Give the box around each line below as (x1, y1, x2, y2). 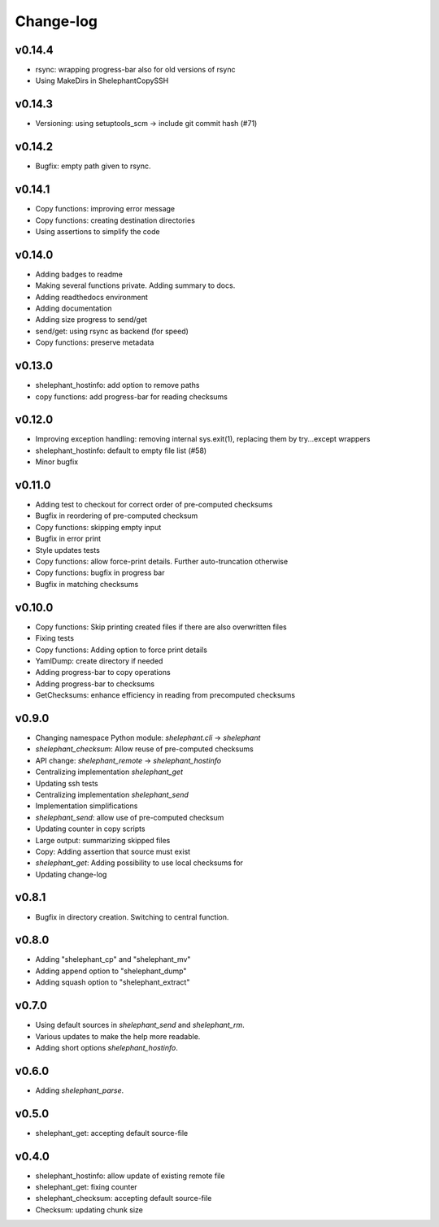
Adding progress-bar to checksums (35, 679, 154, 689)
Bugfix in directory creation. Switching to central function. (35, 912, 229, 922)
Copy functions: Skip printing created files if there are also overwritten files (35, 622, 288, 632)
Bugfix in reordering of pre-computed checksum (35, 511, 198, 520)
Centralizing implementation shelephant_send (35, 790, 189, 799)
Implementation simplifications (35, 801, 138, 811)
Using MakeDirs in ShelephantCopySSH (35, 76, 169, 85)
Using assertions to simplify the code (35, 226, 160, 236)
